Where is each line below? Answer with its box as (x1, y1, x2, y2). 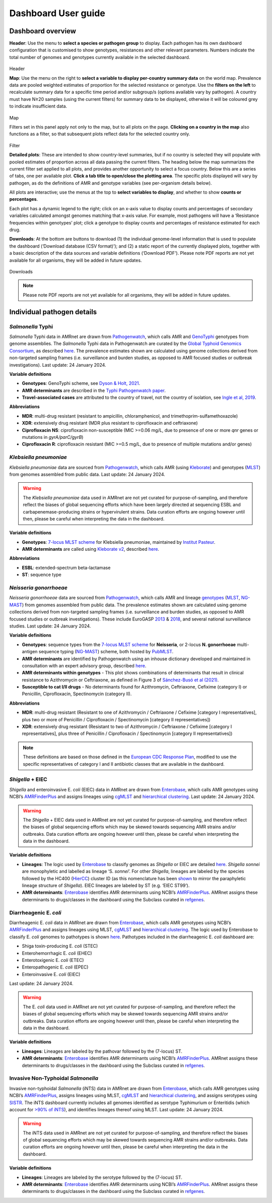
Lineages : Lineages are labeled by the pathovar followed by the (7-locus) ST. (22, 1048, 182, 1054)
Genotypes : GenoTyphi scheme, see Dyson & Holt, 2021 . (22, 380, 141, 386)
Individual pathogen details (9, 308, 97, 316)
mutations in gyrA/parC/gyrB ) (22, 434, 84, 440)
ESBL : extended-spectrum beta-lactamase (22, 564, 111, 570)
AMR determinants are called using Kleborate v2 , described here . (22, 546, 160, 552)
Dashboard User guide (9, 8, 105, 19)
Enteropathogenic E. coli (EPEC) (22, 964, 89, 970)
